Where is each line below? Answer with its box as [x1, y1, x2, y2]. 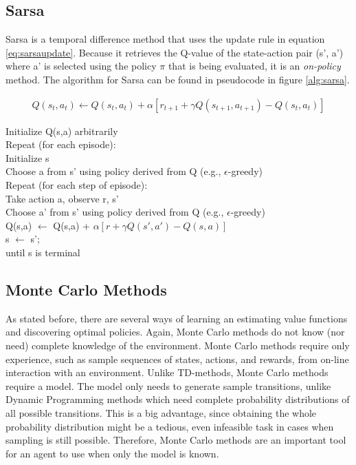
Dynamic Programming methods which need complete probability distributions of [5, 392, 350, 406]
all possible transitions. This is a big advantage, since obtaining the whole [5, 405, 317, 420]
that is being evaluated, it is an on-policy [168, 59, 341, 73]
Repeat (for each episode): [5, 137, 116, 152]
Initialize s [5, 150, 49, 165]
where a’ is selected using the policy [5, 59, 157, 73]
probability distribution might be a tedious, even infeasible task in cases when [5, 419, 334, 433]
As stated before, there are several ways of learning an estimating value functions [5, 311, 348, 325]
